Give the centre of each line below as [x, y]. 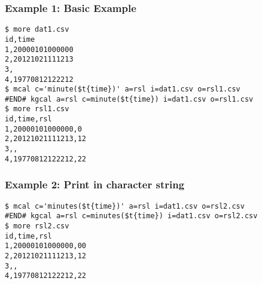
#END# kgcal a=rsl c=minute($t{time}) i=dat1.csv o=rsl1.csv [129, 99]
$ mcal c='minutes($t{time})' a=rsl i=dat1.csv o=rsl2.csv [125, 206]
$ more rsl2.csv [37, 226]
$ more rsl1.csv [37, 109]
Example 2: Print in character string [95, 184]
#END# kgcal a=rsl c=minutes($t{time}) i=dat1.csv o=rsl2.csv [131, 216]
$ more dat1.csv [37, 30]
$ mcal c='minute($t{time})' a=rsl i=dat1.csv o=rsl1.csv [123, 89]
